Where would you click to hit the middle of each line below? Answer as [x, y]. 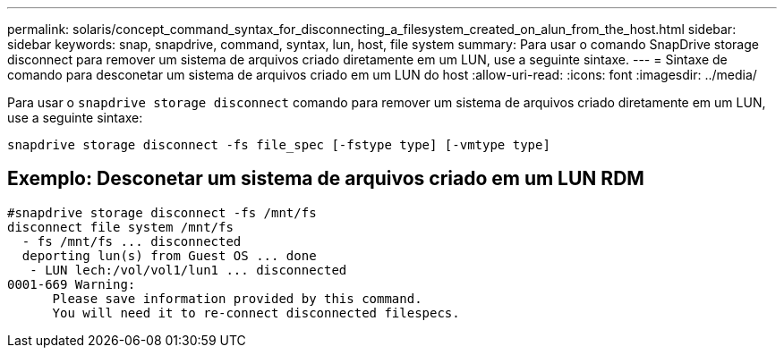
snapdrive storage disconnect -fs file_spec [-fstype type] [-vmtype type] [279, 145]
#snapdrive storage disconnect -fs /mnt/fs [162, 212]
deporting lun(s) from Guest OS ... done [169, 255]
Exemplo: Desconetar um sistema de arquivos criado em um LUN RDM [326, 179]
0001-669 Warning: [72, 284]
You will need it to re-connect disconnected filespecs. [256, 313]
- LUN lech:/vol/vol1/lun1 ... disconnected [188, 270]
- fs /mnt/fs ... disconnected [132, 241]
